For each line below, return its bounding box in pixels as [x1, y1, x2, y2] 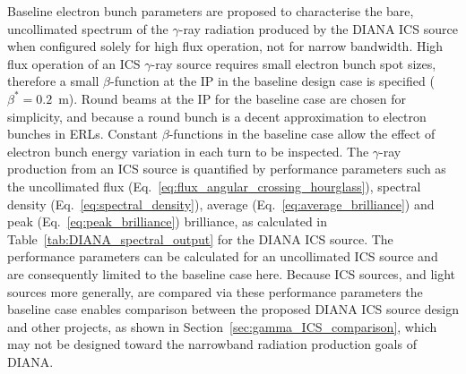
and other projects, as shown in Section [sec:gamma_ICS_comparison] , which [7, 317, 437, 336]
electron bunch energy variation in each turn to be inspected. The [7, 141, 369, 160]
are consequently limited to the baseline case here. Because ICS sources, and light [7, 264, 456, 283]
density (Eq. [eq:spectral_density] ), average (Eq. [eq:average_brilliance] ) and [7, 194, 435, 213]
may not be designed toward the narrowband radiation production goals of [7, 335, 417, 353]
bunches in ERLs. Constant [7, 124, 159, 143]
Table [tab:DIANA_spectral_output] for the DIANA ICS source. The [7, 229, 393, 248]
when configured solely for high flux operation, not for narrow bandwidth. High [7, 37, 444, 55]
